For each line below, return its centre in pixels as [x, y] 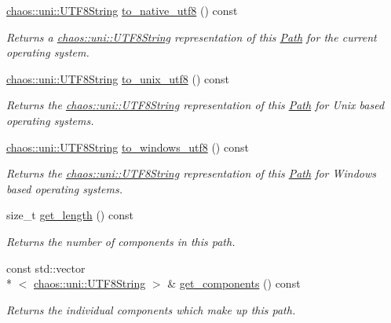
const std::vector [46, 268]
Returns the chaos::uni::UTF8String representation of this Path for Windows [192, 173]
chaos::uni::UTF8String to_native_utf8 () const [122, 10]
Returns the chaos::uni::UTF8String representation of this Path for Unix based [195, 105]
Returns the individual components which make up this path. [151, 309]
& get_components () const [234, 283]
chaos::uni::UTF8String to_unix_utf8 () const [118, 78]
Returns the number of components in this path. [121, 241]
